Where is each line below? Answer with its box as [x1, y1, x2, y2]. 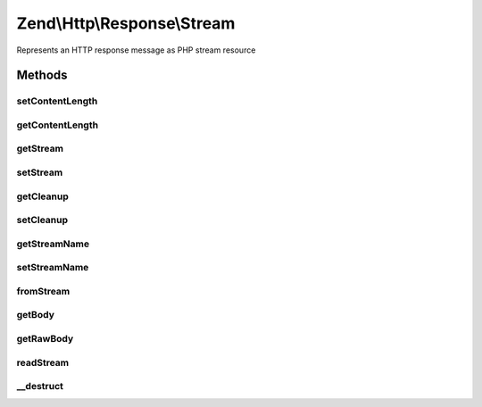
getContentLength [16, 119, 98, 131]
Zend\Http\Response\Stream [16, 13, 236, 33]
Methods [16, 68, 68, 83]
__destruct [16, 380, 64, 393]
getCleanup [16, 190, 69, 203]
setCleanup [16, 214, 69, 227]
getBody [16, 309, 55, 321]
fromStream [16, 285, 71, 297]
